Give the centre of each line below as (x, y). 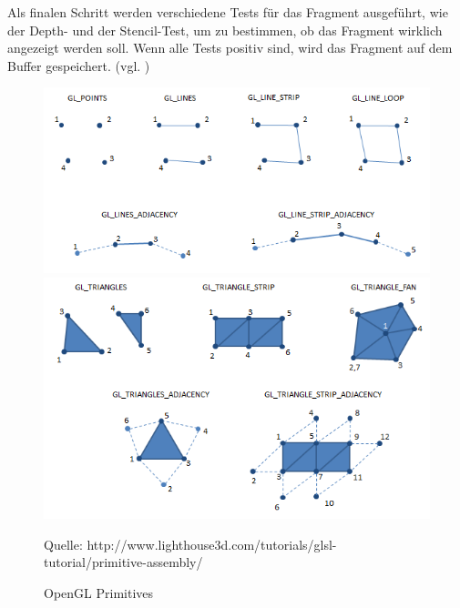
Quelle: (63, 544)
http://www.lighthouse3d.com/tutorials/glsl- (212, 544)
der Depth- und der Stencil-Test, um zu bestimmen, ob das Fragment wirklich (225, 30)
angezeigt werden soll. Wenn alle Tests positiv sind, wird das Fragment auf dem (230, 48)
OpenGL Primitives (99, 592)
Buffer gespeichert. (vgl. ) (79, 65)
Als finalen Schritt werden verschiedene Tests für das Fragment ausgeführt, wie (228, 12)
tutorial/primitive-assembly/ (123, 562)
